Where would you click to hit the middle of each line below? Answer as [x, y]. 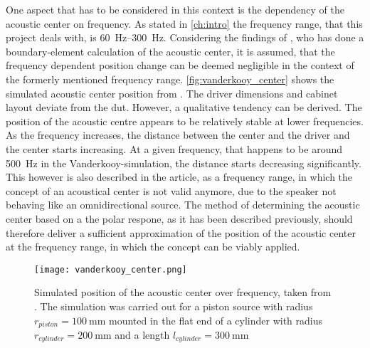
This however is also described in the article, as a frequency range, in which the [179, 177]
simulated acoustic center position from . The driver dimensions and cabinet [172, 93]
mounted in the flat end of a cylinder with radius [216, 320]
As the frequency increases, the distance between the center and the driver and [178, 135]
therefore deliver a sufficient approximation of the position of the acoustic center [181, 232]
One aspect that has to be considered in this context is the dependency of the [175, 9]
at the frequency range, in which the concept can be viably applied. [153, 247]
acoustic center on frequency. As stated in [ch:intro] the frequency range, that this [184, 23]
